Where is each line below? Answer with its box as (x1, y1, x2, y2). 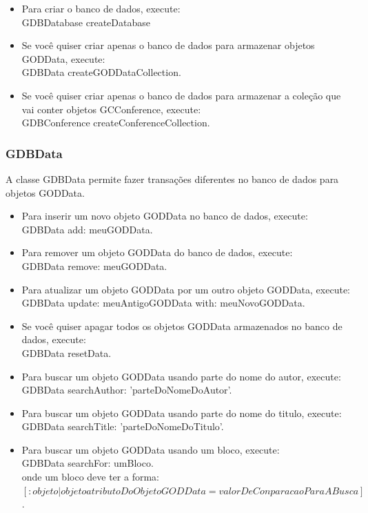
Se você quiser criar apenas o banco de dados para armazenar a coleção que (21, 88, 341, 102)
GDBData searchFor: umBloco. (21, 456, 154, 470)
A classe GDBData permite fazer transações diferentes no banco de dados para (6, 171, 339, 186)
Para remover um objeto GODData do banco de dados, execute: (21, 245, 293, 260)
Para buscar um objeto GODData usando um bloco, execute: (21, 442, 280, 456)
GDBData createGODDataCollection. (21, 65, 181, 79)
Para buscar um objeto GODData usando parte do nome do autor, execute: (21, 369, 341, 383)
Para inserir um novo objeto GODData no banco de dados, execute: (21, 209, 308, 223)
